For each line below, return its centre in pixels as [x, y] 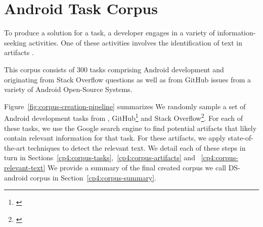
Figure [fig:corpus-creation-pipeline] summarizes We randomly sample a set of [125, 106]
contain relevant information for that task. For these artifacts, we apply [115, 138]
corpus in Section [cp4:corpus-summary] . [93, 177]
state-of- [241, 138]
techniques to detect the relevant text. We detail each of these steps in [137, 147]
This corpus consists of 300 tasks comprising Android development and [114, 69]
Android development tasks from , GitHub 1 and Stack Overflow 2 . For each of [124, 117]
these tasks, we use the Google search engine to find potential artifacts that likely [130, 128]
